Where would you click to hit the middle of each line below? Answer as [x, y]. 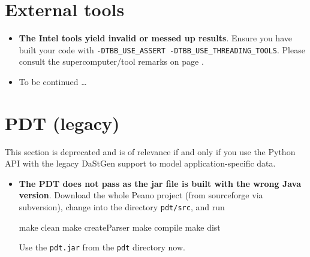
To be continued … [53, 81]
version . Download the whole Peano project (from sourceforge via [141, 195]
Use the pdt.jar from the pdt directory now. [102, 247]
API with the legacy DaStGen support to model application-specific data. [140, 163]
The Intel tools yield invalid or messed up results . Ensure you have [155, 38]
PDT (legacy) [62, 123]
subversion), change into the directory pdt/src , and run [122, 207]
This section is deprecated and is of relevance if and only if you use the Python [150, 151]
